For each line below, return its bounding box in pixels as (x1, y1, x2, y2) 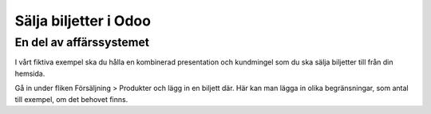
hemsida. (14, 69, 45, 78)
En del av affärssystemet (14, 35, 149, 49)
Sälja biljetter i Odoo (14, 12, 152, 29)
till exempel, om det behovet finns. (14, 94, 129, 104)
